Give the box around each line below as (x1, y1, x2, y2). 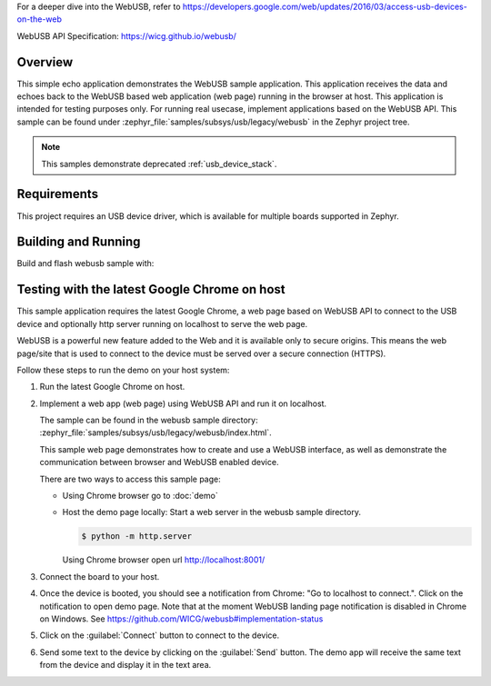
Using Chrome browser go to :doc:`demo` (62, 491, 218, 502)
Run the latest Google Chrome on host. (39, 382, 185, 393)
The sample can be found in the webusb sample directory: (39, 414, 258, 426)
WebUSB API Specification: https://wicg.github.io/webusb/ (16, 30, 236, 41)
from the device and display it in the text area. (39, 660, 212, 671)
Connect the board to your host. (39, 571, 160, 582)
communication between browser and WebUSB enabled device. (39, 457, 279, 468)
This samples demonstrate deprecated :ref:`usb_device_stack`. (41, 158, 277, 169)
